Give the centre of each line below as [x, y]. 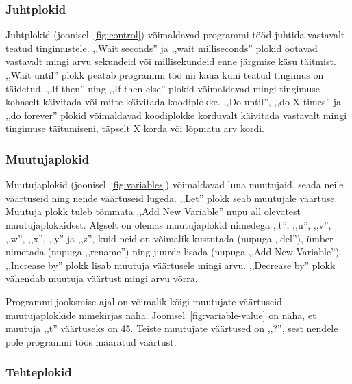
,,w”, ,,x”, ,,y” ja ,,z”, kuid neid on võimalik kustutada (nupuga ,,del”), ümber [169, 238]
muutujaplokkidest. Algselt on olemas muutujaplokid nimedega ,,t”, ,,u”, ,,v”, [168, 224]
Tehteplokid [39, 372]
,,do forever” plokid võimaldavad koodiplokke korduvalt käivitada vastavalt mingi [176, 115]
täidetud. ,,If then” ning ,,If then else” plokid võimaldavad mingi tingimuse [163, 88]
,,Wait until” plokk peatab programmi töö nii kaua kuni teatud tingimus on [165, 75]
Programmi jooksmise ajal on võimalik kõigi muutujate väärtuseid [144, 301]
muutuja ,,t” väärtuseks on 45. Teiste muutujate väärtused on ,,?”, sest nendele [172, 328]
